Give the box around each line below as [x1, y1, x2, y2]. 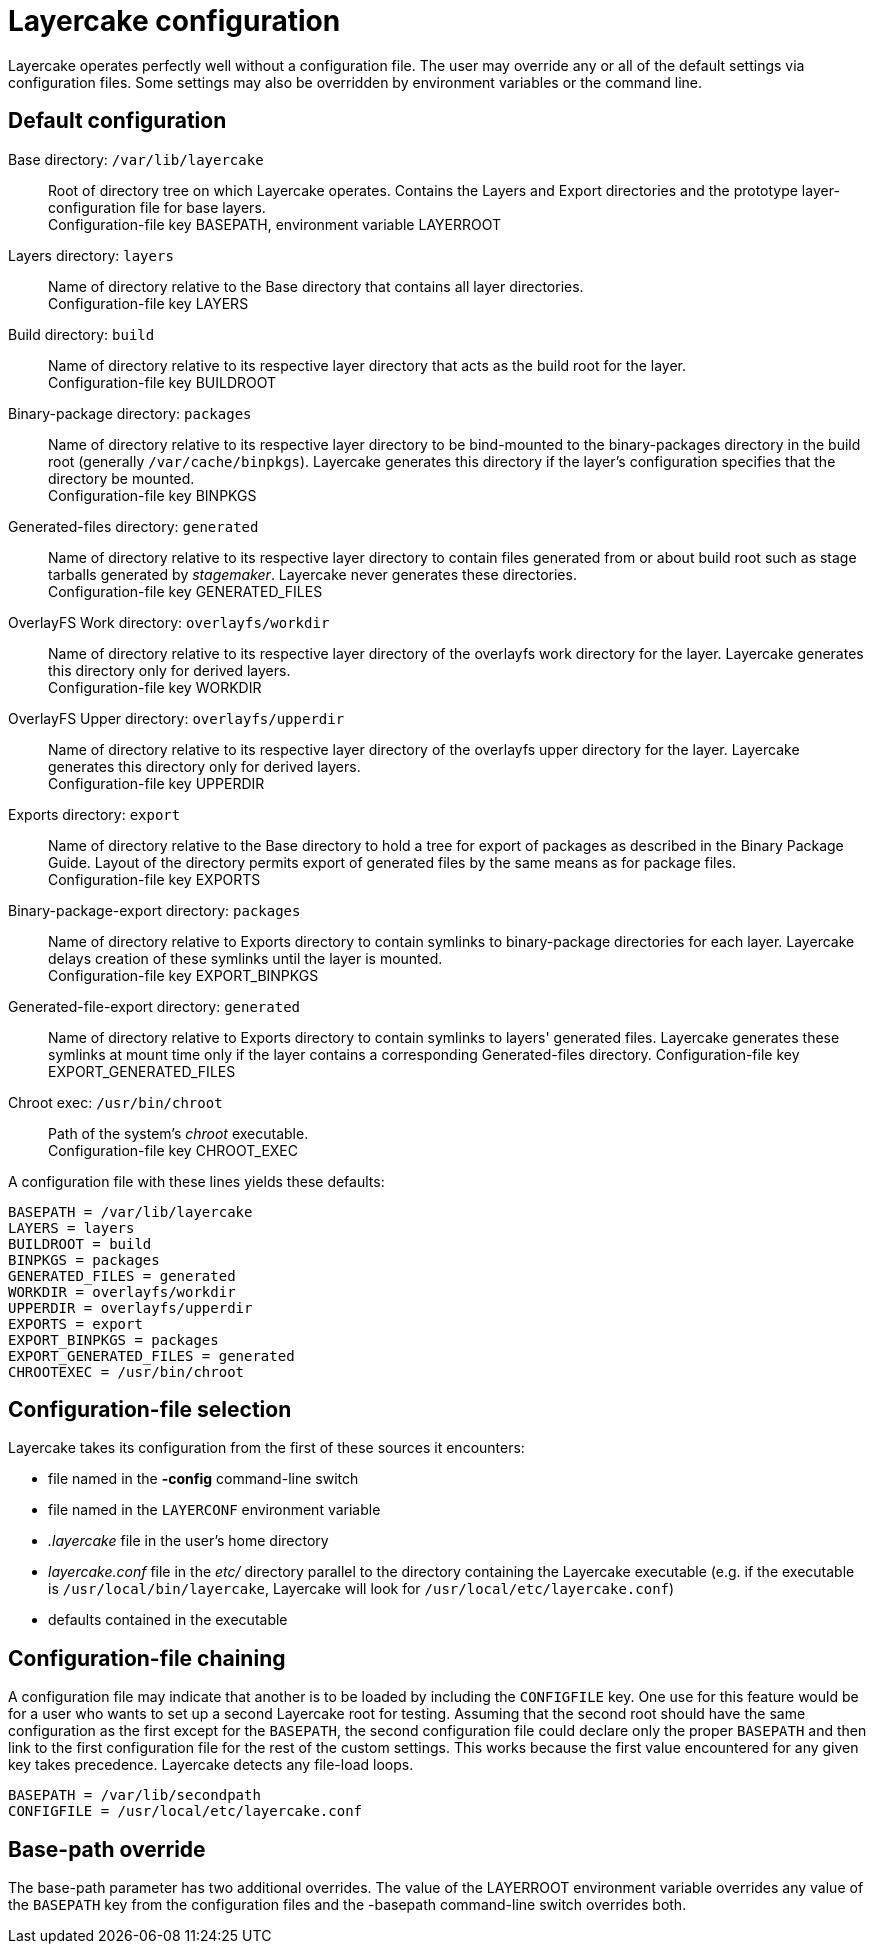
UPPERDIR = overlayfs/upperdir [8, 1299, 253, 1316]
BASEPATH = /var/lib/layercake [8, 1203, 253, 1220]
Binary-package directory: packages [8, 404, 252, 422]
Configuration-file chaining [8, 1645, 286, 1671]
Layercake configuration [8, 4, 341, 38]
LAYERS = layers [8, 1219, 135, 1236]
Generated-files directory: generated [8, 517, 259, 535]
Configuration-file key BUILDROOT [48, 373, 277, 391]
